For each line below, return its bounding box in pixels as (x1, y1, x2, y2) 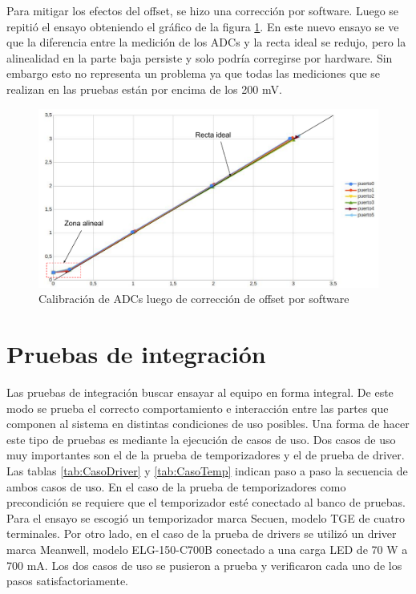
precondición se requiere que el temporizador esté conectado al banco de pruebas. (6, 494, 406, 511)
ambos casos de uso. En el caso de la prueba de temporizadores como (6, 478, 346, 495)
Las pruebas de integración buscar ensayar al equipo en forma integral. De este (6, 384, 394, 401)
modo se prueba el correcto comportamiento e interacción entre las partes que (6, 399, 389, 416)
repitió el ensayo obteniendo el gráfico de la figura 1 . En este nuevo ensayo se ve (6, 18, 399, 34)
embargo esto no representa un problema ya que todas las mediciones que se (6, 65, 381, 82)
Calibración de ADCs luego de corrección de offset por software (38, 290, 349, 307)
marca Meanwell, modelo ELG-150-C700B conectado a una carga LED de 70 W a (6, 540, 408, 557)
